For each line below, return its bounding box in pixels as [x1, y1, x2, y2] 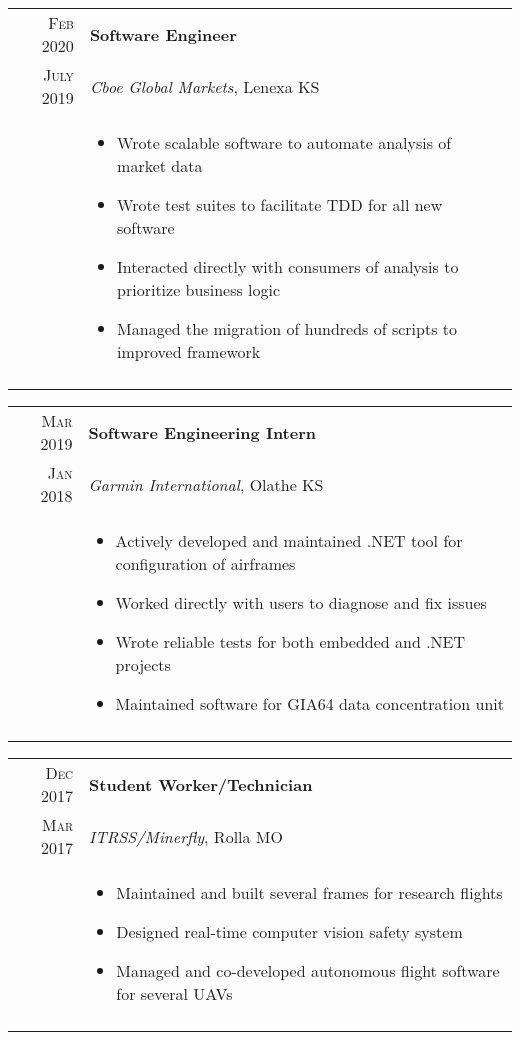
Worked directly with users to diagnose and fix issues [115, 591, 487, 614]
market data [117, 154, 203, 177]
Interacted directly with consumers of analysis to [117, 255, 459, 278]
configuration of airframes [115, 552, 296, 575]
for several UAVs [116, 982, 233, 1005]
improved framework [117, 340, 261, 363]
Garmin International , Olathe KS [88, 472, 324, 496]
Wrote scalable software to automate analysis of [117, 131, 452, 154]
